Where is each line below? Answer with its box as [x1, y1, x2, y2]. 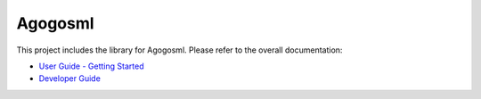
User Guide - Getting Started [38, 61, 144, 71]
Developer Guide [38, 73, 102, 84]
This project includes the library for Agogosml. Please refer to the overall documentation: [16, 45, 343, 55]
